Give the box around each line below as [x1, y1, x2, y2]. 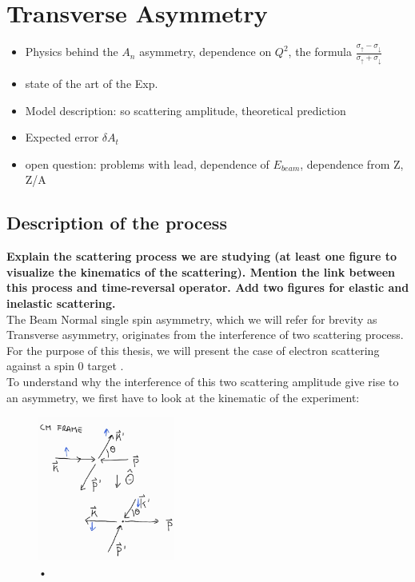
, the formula [288, 43, 352, 60]
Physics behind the [25, 43, 118, 60]
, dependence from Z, [300, 155, 404, 172]
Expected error [25, 129, 99, 145]
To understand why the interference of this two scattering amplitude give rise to [6, 373, 399, 389]
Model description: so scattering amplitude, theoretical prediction [25, 102, 346, 118]
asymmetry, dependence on [139, 43, 272, 60]
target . [87, 357, 124, 374]
